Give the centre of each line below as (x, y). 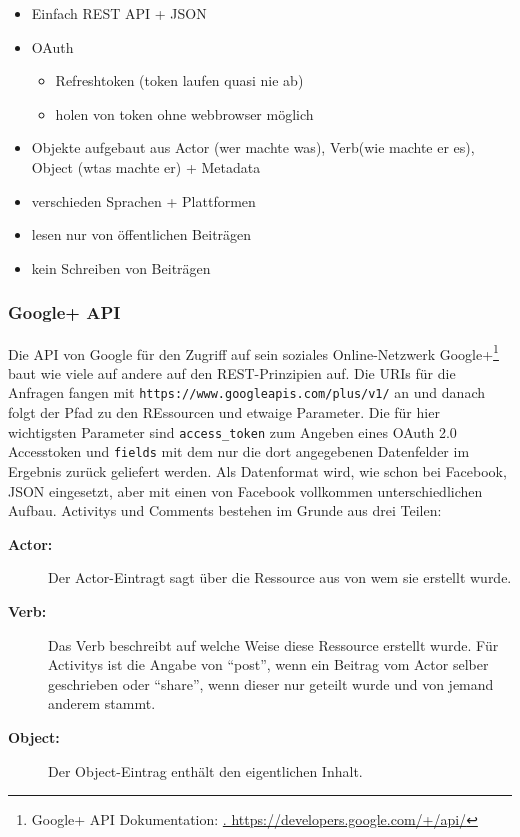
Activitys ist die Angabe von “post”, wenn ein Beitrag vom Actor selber (268, 664)
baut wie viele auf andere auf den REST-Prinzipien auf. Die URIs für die (232, 372)
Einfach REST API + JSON (119, 13)
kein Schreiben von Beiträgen (121, 267)
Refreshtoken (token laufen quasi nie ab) (179, 80)
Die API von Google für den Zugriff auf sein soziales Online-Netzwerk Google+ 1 (253, 352)
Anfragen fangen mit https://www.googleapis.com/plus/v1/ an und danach (246, 392)
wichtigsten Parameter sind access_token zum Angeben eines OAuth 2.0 (232, 431)
